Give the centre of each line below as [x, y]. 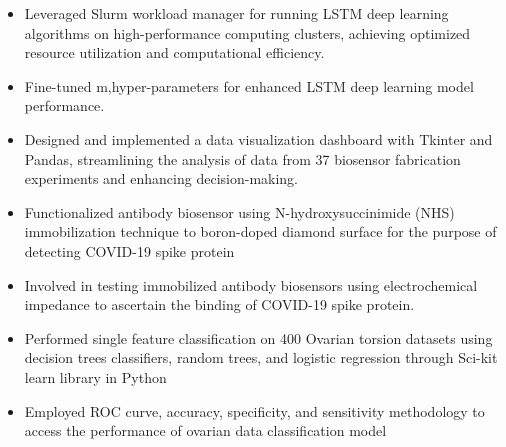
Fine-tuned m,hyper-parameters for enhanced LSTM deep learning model [249, 85]
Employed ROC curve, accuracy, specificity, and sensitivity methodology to [254, 410]
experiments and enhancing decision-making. [161, 178]
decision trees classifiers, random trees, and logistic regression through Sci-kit [261, 357]
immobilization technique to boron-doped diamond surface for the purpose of [260, 231]
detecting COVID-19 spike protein [129, 250]
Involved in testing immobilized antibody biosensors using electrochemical [251, 284]
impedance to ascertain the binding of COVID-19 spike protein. [219, 304]
